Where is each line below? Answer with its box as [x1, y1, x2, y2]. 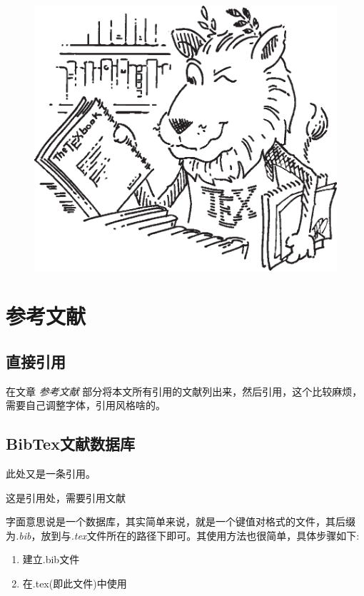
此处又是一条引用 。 [6, 465, 96, 480]
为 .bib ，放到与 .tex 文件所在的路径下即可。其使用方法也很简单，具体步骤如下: [6, 527, 360, 542]
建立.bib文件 [22, 552, 80, 567]
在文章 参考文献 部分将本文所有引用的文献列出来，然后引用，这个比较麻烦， [6, 383, 363, 398]
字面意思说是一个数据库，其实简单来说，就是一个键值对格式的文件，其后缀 [6, 514, 355, 529]
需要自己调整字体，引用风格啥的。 [6, 398, 166, 413]
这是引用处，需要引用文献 [6, 490, 126, 505]
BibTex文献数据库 [6, 433, 135, 455]
